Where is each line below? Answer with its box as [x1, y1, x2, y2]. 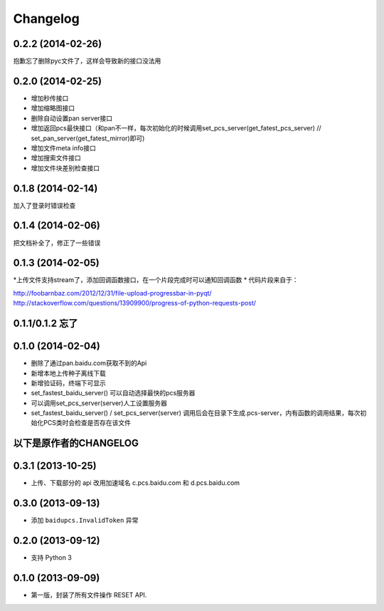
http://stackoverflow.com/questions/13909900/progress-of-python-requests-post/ [13, 299, 256, 308]
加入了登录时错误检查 [13, 201, 76, 209]
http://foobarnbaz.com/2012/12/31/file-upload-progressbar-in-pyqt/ [13, 288, 213, 297]
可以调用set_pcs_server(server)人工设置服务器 [31, 399, 167, 407]
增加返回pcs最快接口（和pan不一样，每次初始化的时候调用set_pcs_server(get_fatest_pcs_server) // [31, 124, 321, 132]
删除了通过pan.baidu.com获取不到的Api [31, 359, 147, 367]
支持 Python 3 [31, 553, 73, 562]
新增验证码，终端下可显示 [31, 378, 106, 387]
